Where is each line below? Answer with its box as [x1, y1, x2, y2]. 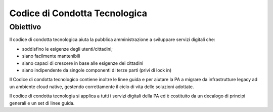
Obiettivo [9, 22, 41, 31]
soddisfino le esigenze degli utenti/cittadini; [22, 46, 113, 52]
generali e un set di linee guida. [9, 100, 75, 106]
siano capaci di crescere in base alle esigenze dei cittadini [22, 60, 144, 66]
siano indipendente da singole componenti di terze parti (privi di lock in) [22, 67, 172, 73]
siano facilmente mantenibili [22, 53, 80, 59]
